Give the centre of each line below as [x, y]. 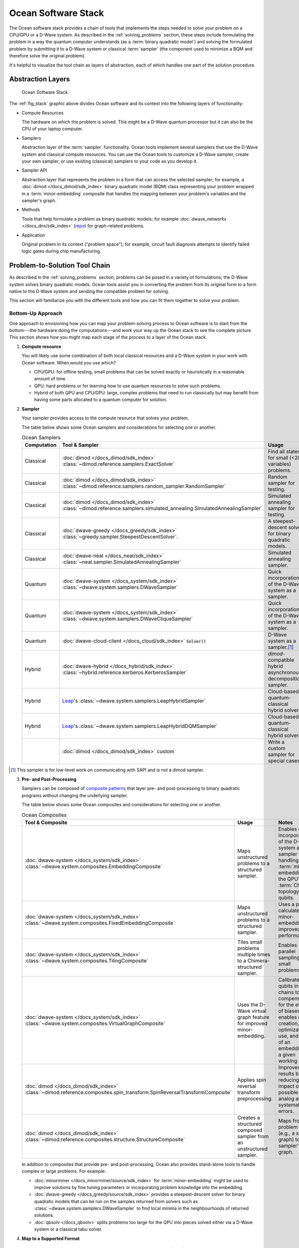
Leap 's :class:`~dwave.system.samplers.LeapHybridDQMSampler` [140, 726]
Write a [276, 742]
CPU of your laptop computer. [52, 129]
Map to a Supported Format [51, 1239]
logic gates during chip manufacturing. [62, 251]
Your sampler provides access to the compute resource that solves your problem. [105, 418]
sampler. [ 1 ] [281, 647]
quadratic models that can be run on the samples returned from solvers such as [116, 1201]
